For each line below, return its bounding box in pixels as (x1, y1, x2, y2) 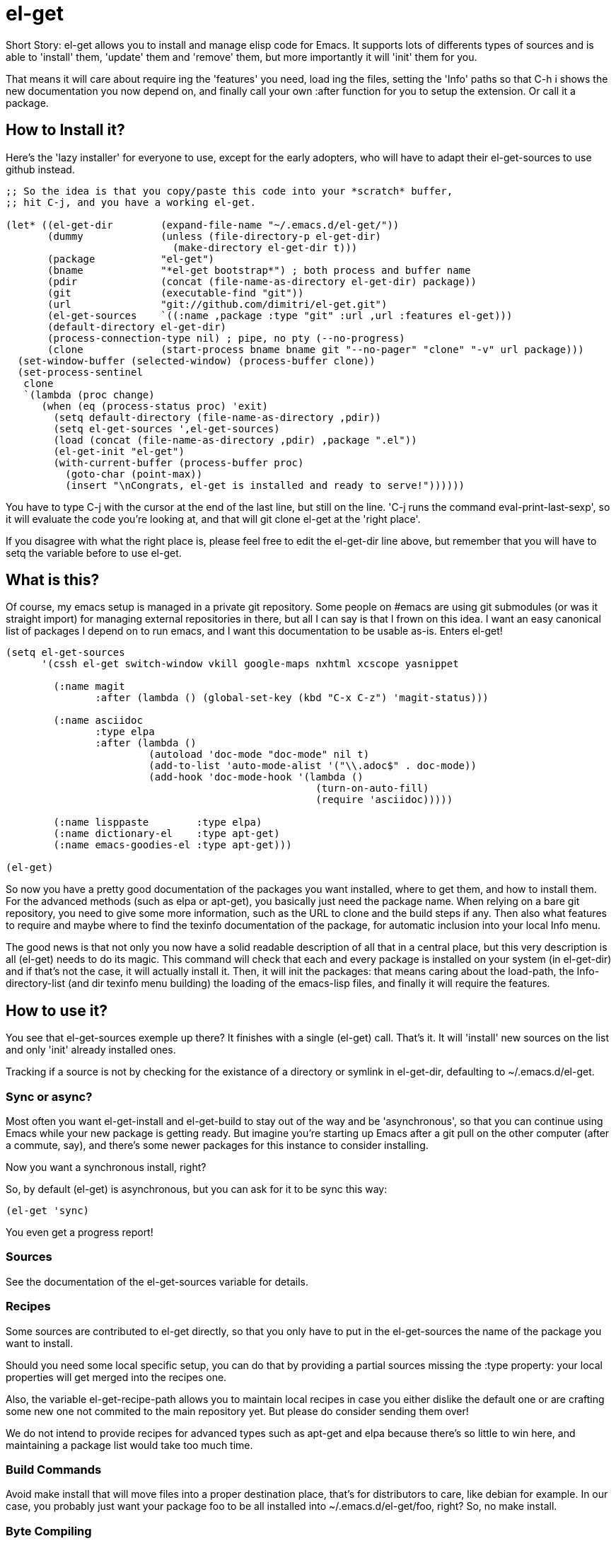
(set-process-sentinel (17, 366, 143, 378)
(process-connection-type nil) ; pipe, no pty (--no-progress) (47, 332, 405, 344)
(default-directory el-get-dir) (47, 321, 226, 333)
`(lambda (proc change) (23, 388, 155, 400)
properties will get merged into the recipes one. (6, 1370, 227, 1383)
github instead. (6, 163, 75, 175)
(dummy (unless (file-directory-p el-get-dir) (47, 230, 382, 242)
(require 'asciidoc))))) (315, 794, 453, 806)
